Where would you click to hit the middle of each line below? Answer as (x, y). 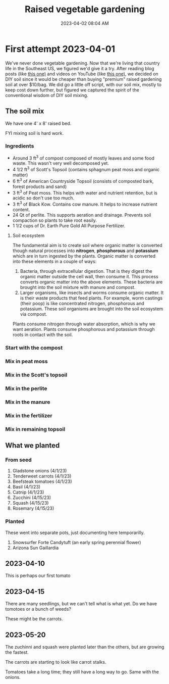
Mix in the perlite (26, 388)
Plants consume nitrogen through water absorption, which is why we (84, 324)
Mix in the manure (28, 402)
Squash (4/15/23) (31, 503)
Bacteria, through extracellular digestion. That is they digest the (86, 271)
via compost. (34, 314)
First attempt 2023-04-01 (60, 49)
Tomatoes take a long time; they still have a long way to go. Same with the (82, 672)
